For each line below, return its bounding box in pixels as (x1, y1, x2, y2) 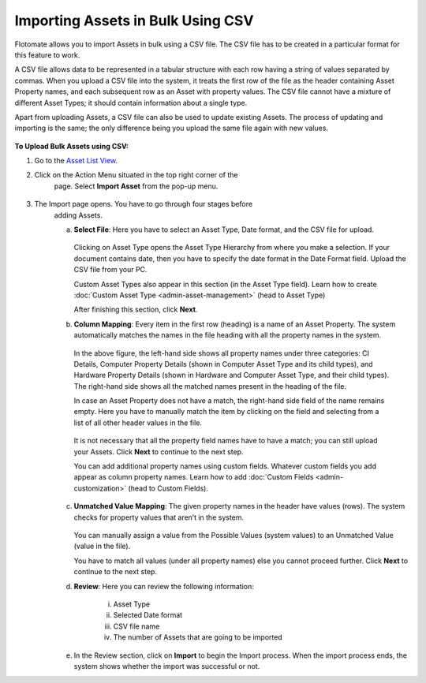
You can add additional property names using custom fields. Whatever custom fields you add (73, 461, 376, 471)
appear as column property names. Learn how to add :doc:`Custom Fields (73, 472, 314, 482)
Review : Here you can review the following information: (73, 581, 254, 591)
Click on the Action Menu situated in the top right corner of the (34, 170, 238, 180)
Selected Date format (113, 610, 183, 620)
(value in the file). (73, 541, 131, 551)
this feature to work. (14, 50, 80, 59)
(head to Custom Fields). (128, 483, 209, 493)
